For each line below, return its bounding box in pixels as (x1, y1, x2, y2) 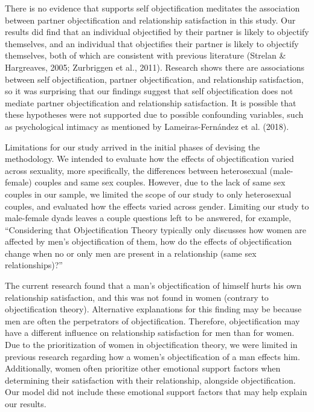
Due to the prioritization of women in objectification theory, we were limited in (5, 338, 298, 351)
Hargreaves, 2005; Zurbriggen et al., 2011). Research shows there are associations (5, 60, 305, 73)
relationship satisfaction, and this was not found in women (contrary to (5, 291, 269, 303)
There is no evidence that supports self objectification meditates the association (5, 2, 300, 14)
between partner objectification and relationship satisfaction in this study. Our (5, 13, 296, 26)
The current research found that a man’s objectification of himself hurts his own (5, 279, 301, 292)
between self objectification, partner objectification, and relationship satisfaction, (5, 72, 304, 85)
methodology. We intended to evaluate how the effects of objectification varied (5, 152, 294, 165)
